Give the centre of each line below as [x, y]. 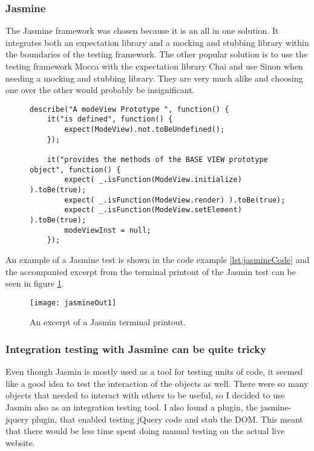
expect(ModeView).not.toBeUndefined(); [145, 130]
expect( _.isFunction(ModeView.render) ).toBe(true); [175, 200]
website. [20, 442]
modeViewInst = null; [108, 230]
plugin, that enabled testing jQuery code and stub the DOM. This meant [167, 419]
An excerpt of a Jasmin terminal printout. [108, 322]
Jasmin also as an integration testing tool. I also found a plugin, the [132, 407]
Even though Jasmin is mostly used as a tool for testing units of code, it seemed [154, 372]
